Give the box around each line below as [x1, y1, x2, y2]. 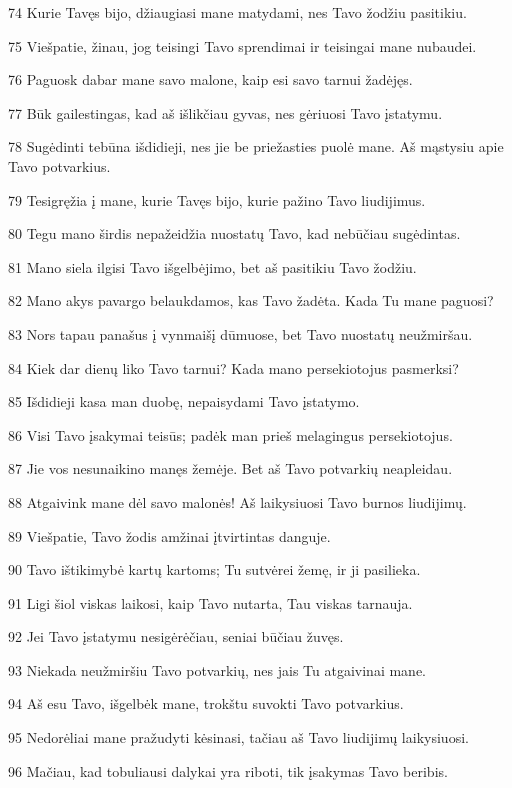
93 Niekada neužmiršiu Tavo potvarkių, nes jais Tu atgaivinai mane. [8, 659, 426, 680]
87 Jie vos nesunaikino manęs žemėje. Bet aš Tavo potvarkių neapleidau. [8, 458, 453, 479]
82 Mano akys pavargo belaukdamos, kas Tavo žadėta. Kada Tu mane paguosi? [8, 290, 494, 311]
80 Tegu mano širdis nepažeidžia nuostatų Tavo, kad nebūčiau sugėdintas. [8, 223, 461, 244]
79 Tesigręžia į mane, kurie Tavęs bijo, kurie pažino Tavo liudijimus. [8, 189, 426, 210]
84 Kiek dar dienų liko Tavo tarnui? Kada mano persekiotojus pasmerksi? [8, 357, 459, 378]
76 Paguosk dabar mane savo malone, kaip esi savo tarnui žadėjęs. [8, 69, 413, 90]
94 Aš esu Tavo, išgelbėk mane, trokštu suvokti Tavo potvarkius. [8, 693, 404, 714]
